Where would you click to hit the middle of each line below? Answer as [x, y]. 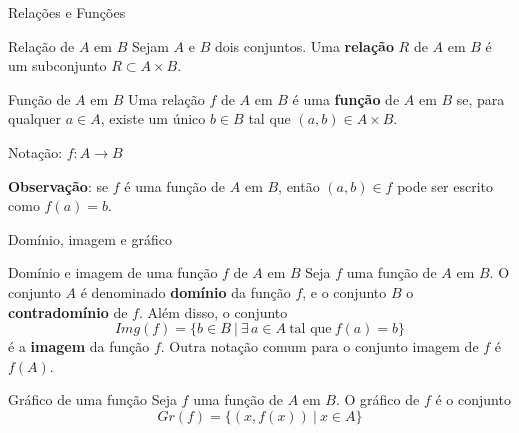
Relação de [41, 45]
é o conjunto [473, 399]
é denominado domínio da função [185, 291]
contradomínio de [68, 311]
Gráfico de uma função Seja [92, 399]
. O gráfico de [377, 399]
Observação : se [58, 185]
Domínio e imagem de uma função [113, 272]
